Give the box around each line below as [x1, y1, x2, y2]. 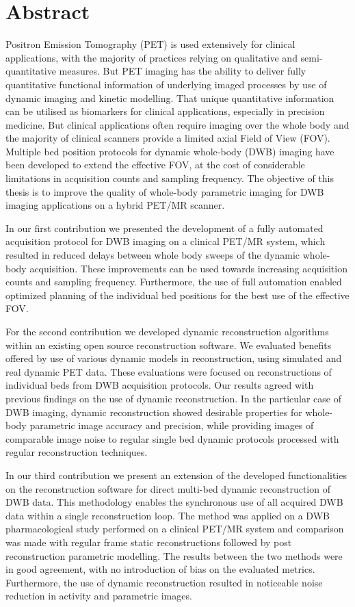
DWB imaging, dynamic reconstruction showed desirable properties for [5, 404, 302, 419]
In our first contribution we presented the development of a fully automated [5, 220, 324, 235]
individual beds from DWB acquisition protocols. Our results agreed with [5, 378, 314, 392]
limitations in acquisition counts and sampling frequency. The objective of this [5, 171, 334, 185]
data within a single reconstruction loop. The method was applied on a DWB [5, 508, 330, 522]
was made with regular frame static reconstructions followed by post [5, 534, 292, 549]
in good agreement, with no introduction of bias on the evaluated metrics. [5, 562, 315, 576]
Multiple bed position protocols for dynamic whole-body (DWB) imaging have [5, 144, 334, 158]
